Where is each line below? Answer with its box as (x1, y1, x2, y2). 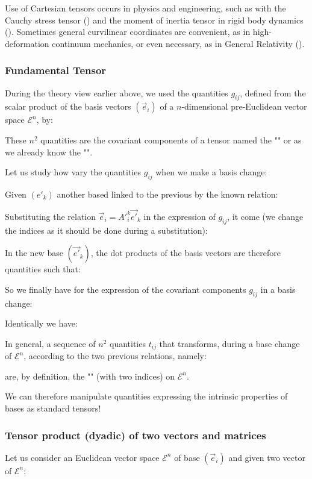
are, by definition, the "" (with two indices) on (5, 369, 175, 382)
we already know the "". (5, 145, 93, 158)
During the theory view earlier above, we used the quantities (5, 86, 228, 99)
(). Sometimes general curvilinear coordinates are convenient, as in (5, 25, 251, 38)
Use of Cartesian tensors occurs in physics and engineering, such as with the (5, 2, 286, 14)
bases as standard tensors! (5, 401, 101, 414)
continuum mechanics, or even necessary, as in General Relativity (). (52, 37, 305, 49)
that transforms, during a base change (159, 337, 300, 349)
